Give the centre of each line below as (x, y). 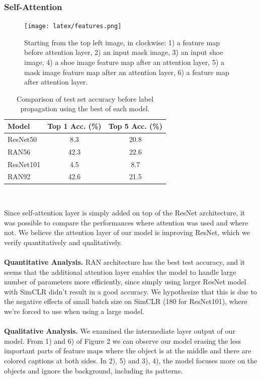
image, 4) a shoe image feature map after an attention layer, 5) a (124, 62)
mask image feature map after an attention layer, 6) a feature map (127, 72)
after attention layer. (56, 82)
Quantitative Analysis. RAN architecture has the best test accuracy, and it (124, 262)
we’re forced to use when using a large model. (74, 311)
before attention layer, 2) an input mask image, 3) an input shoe (124, 52)
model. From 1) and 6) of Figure (54, 340)
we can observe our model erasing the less (177, 340)
